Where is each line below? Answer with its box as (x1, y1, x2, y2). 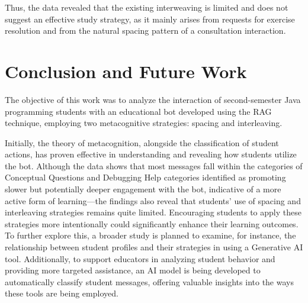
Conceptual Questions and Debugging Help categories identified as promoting (5, 171, 286, 183)
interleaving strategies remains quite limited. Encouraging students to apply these (5, 206, 301, 218)
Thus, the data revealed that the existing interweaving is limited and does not (5, 1, 288, 13)
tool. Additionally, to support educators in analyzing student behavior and (5, 252, 275, 265)
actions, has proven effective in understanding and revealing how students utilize (5, 148, 297, 160)
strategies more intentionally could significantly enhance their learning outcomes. (5, 217, 299, 230)
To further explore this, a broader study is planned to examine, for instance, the (5, 229, 296, 241)
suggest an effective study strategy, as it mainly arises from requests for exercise (5, 12, 295, 25)
